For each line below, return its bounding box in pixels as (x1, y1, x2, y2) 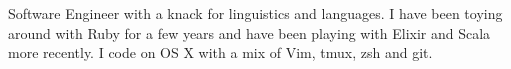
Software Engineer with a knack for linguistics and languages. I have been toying (8, 3, 503, 23)
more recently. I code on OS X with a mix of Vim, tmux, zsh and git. (8, 42, 433, 63)
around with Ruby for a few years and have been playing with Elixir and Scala (8, 22, 491, 43)
